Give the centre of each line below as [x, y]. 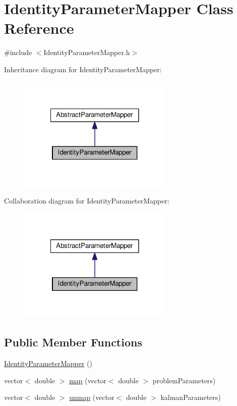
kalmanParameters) [191, 397]
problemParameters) [184, 380]
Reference [39, 28]
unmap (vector [92, 397]
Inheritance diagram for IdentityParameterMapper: [83, 69]
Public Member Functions [73, 342]
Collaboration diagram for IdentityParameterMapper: [87, 200]
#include [18, 52]
